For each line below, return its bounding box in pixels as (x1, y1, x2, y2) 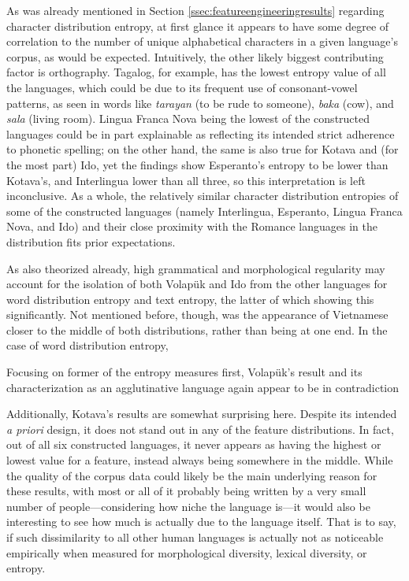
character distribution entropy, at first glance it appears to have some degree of (6, 17, 389, 34)
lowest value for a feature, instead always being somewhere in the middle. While (6, 452, 393, 468)
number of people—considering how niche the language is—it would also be (6, 498, 370, 514)
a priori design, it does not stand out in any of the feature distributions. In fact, (6, 420, 394, 437)
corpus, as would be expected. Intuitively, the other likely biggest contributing (6, 48, 384, 65)
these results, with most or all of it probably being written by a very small (6, 483, 366, 499)
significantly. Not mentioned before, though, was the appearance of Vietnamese (6, 306, 389, 323)
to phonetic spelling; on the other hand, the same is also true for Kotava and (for (6, 141, 399, 157)
